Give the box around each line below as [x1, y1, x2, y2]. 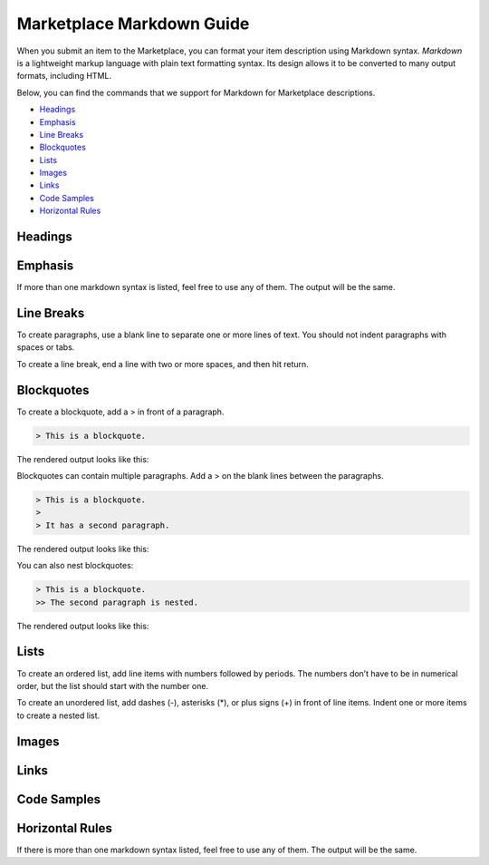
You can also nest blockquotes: [16, 560, 134, 571]
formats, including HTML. [16, 71, 112, 82]
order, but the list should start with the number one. [16, 680, 208, 691]
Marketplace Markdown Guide [16, 14, 250, 34]
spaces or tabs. [16, 342, 75, 353]
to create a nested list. [16, 710, 101, 721]
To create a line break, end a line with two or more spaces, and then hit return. [16, 358, 310, 369]
